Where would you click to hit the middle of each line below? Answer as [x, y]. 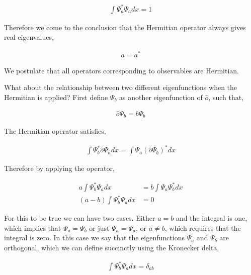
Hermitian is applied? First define [56, 97]
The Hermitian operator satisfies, [55, 131]
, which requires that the [203, 227]
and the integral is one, [212, 218]
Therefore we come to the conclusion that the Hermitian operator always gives [125, 27]
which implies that [33, 227]
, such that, [226, 97]
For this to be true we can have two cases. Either [80, 218]
